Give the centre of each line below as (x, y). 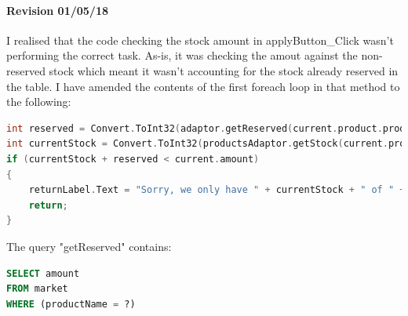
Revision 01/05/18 (58, 10)
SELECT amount (43, 273)
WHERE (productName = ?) (71, 304)
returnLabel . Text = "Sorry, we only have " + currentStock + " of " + (217, 190)
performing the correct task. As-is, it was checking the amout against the (182, 55)
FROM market (37, 289)
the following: (39, 102)
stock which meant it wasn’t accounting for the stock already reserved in (224, 70)
